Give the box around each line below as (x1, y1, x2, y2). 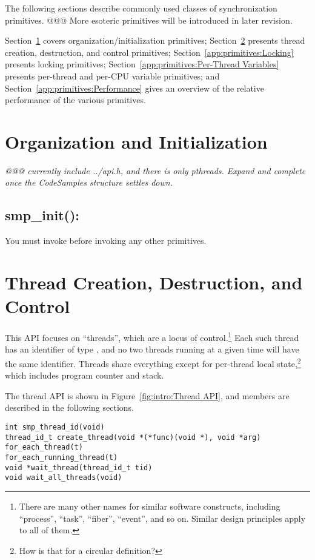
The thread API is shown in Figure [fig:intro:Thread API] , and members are (5, 389, 290, 402)
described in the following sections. (5, 401, 134, 414)
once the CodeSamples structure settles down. (5, 176, 173, 189)
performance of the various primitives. (5, 93, 146, 106)
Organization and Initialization (5, 129, 268, 153)
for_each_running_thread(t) (5, 453, 118, 462)
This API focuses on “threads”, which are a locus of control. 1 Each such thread (5, 329, 299, 343)
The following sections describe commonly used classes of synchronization (5, 2, 277, 14)
